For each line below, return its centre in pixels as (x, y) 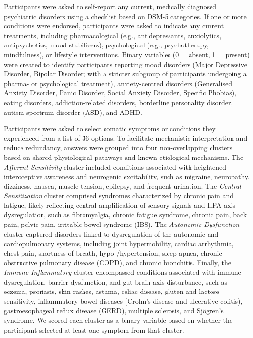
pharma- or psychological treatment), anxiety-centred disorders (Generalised (118, 83)
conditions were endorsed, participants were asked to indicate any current (114, 26)
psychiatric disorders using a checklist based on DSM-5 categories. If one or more (125, 16)
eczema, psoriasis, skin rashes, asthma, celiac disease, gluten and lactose (112, 291)
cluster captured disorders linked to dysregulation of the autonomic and (111, 234)
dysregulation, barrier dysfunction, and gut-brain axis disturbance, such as (116, 282)
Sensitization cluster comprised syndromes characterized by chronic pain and (119, 195)
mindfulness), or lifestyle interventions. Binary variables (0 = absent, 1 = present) (127, 54)
